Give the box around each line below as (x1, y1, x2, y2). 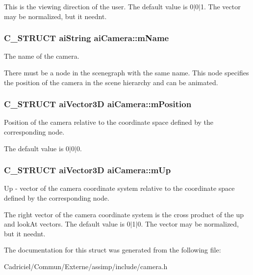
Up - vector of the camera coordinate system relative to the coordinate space (4, 183, 235, 193)
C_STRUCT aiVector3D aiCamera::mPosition (4, 98, 192, 110)
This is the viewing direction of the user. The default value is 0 (4, 1, 194, 11)
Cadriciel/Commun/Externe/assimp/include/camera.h (4, 261, 168, 271)
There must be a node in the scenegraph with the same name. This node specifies (4, 68, 249, 77)
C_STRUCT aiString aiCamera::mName (4, 32, 169, 44)
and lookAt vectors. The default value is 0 (4, 219, 130, 229)
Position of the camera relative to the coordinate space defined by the (4, 117, 214, 127)
